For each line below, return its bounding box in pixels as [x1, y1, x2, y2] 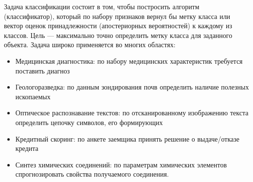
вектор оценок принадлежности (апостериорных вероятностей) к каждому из [4, 20, 232, 31]
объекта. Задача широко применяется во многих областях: [4, 39, 176, 50]
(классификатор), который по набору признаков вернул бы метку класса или [4, 11, 231, 21]
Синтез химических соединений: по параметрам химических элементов [15, 159, 227, 169]
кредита [15, 143, 38, 153]
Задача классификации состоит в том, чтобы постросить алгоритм [4, 1, 199, 11]
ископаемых [15, 91, 51, 101]
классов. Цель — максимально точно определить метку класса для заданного [4, 30, 233, 40]
